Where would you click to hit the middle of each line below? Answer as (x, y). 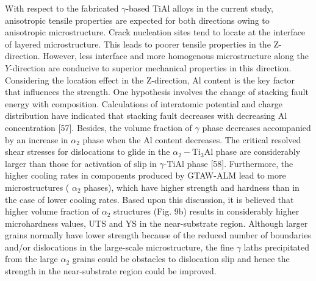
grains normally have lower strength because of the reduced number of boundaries (158, 235)
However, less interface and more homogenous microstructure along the (176, 56)
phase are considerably (258, 151)
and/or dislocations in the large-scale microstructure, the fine (120, 247)
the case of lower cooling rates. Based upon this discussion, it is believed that (149, 199)
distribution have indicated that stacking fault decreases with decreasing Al (146, 116)
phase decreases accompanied (257, 127)
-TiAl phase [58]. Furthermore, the (228, 163)
